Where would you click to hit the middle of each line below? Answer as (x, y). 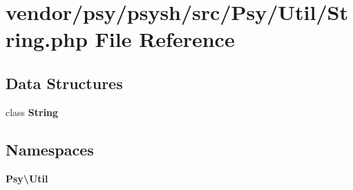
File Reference (165, 39)
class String (32, 112)
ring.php (47, 39)
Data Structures (64, 83)
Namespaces (50, 149)
